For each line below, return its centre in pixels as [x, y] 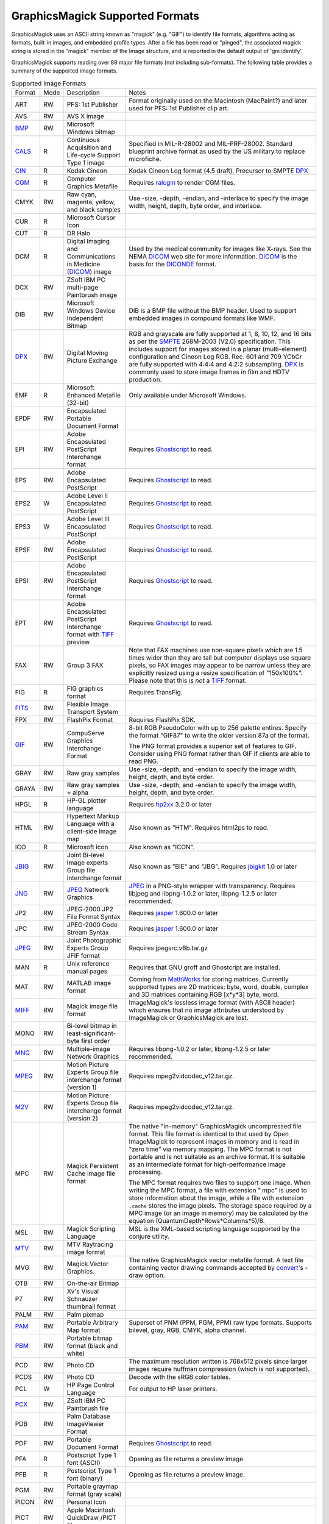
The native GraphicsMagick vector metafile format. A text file [216, 1260]
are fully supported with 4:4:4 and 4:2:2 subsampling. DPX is [216, 364]
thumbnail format [91, 1306]
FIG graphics [85, 688]
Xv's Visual [83, 1291]
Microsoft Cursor [91, 218]
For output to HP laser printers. [173, 1389]
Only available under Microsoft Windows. [188, 395]
